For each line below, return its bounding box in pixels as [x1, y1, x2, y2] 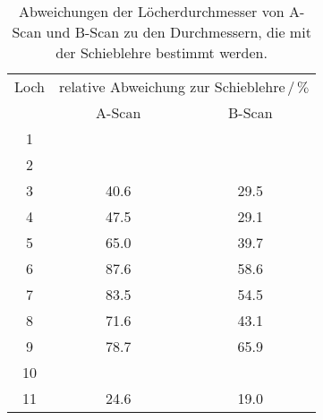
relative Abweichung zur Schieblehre [59, 76, 285, 97]
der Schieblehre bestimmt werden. [55, 42, 268, 63]
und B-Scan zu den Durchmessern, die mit [46, 21, 311, 42]
